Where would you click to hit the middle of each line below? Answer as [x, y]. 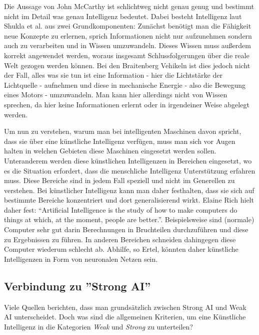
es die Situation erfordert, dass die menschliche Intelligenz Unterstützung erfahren [130, 170]
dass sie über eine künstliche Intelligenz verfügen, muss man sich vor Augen [120, 141]
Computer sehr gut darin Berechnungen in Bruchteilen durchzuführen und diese [126, 229]
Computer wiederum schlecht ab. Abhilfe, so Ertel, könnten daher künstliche [121, 249]
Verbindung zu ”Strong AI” [77, 286]
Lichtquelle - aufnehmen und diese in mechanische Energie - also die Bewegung [125, 85]
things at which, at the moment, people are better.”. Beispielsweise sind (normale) [129, 219]
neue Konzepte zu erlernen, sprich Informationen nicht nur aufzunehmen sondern [128, 35]
